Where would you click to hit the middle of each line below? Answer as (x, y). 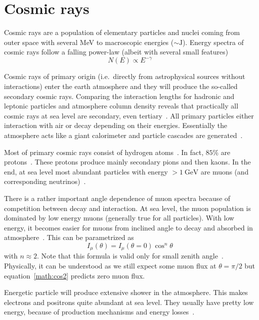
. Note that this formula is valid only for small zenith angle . (130, 256)
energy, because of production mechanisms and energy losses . (99, 312)
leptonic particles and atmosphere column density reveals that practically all (121, 106)
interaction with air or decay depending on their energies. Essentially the (116, 125)
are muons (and (224, 171)
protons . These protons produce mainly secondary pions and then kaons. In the (127, 162)
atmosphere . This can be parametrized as (69, 237)
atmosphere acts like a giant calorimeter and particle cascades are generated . (123, 135)
